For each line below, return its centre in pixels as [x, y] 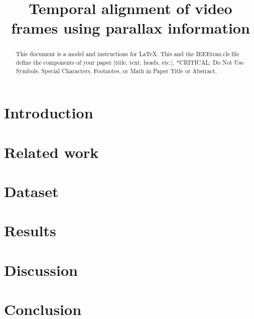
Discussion [41, 270]
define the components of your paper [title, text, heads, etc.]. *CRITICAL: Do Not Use [130, 62]
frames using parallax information [131, 28]
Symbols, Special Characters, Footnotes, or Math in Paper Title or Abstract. [116, 70]
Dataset [31, 191]
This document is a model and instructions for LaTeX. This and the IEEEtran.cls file [128, 54]
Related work [51, 152]
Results [30, 230]
